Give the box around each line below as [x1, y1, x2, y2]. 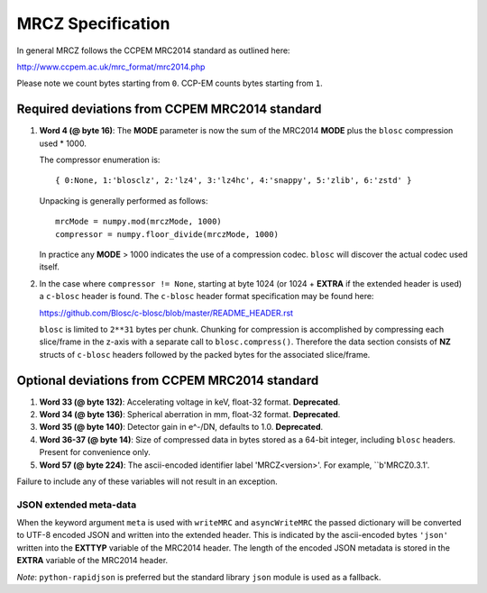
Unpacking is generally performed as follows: [39, 195, 208, 206]
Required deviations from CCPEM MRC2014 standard [16, 102, 322, 117]
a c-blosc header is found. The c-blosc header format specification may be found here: [39, 291, 374, 302]
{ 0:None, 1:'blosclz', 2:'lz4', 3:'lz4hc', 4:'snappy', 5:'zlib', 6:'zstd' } [55, 176, 412, 186]
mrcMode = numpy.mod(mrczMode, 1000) [55, 216, 223, 227]
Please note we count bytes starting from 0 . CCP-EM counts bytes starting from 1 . [16, 78, 324, 89]
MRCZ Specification [16, 14, 170, 33]
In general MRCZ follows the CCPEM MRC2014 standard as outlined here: [16, 45, 290, 56]
